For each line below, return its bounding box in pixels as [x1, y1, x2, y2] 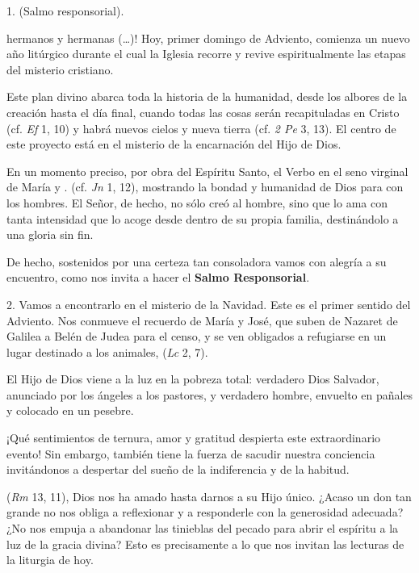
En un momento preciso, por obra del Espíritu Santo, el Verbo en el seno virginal [6, 162, 409, 179]
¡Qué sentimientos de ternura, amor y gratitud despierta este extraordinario [6, 429, 381, 446]
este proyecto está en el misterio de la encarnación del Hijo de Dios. [6, 136, 341, 153]
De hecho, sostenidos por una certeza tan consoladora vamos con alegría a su [6, 253, 387, 270]
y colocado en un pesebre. [6, 402, 134, 419]
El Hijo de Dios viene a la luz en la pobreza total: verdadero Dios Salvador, [6, 370, 379, 387]
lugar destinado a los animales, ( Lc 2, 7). [6, 343, 208, 360]
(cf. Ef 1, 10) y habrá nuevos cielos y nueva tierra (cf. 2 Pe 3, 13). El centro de [6, 119, 396, 136]
